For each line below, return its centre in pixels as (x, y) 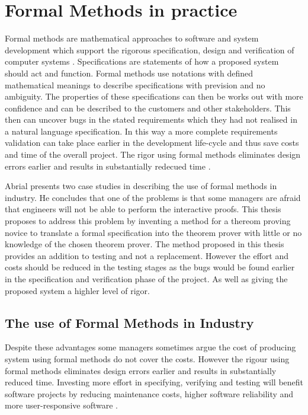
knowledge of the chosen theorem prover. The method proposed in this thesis (145, 244)
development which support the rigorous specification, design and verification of (150, 50)
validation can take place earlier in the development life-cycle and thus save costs (152, 143)
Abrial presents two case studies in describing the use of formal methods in (141, 186)
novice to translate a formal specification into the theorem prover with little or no (153, 232)
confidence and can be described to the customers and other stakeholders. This (148, 108)
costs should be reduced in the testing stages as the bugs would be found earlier (150, 267)
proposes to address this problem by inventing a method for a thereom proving (148, 221)
